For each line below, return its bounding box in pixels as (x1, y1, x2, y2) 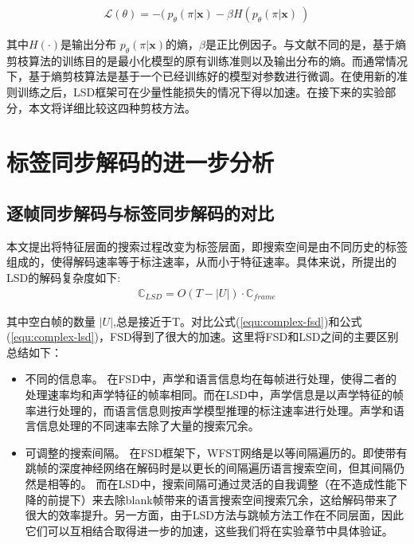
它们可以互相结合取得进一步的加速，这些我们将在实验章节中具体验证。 (25, 522, 393, 538)
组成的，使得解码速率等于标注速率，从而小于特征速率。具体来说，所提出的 (6, 253, 396, 270)
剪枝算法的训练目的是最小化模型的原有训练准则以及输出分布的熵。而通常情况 (6, 52, 408, 68)
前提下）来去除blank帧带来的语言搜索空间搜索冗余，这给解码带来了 (47, 491, 398, 507)
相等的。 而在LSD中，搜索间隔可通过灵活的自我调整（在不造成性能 (47, 475, 396, 491)
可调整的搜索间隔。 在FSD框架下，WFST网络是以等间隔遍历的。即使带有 (25, 444, 408, 460)
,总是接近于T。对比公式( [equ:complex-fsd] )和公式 (113, 312, 362, 329)
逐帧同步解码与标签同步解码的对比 (6, 200, 274, 225)
